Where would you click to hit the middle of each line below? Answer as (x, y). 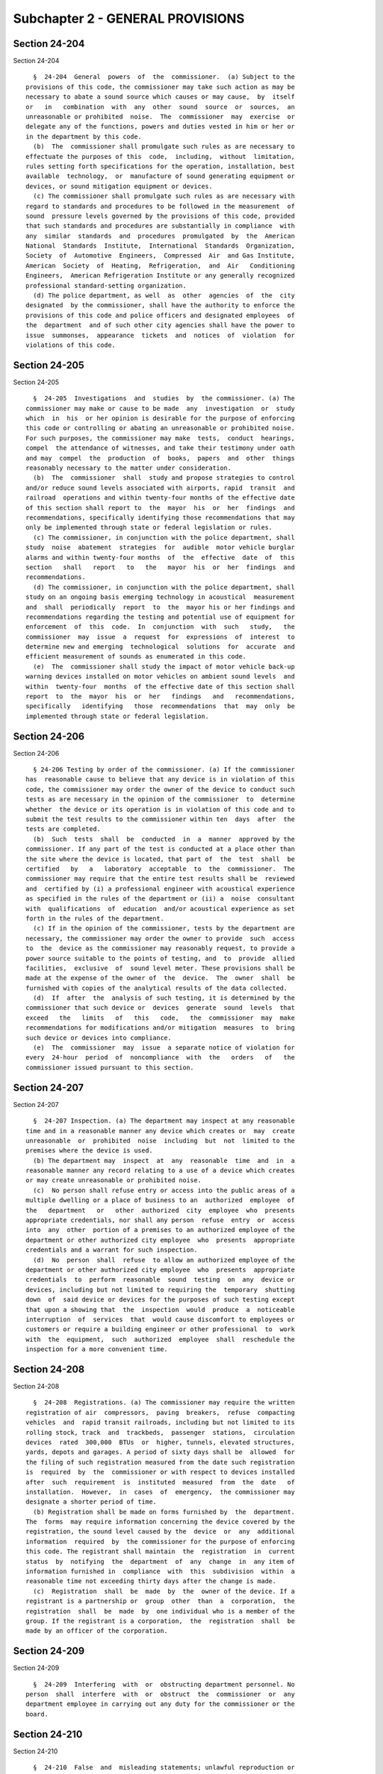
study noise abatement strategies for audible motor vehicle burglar (160, 547)
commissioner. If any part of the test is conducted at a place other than (160, 849)
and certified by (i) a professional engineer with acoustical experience (160, 888)
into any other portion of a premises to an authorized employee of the (160, 1230)
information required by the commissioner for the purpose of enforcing (160, 1541)
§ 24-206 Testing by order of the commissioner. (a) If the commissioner (164, 770)
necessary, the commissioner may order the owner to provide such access (160, 938)
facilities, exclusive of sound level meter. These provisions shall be (160, 968)
